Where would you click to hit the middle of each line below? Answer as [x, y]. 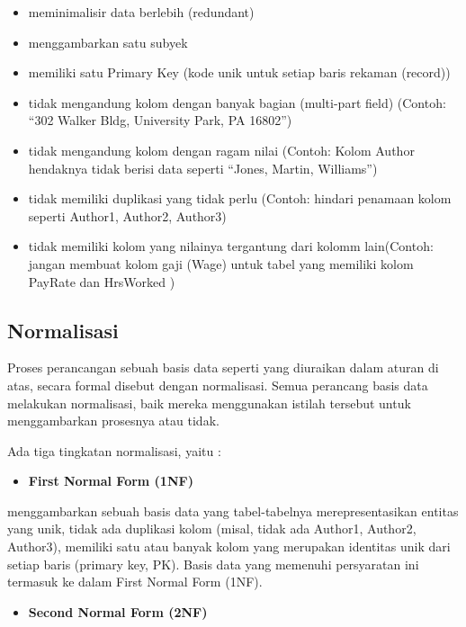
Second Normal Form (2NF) [118, 611]
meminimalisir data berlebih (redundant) [141, 12]
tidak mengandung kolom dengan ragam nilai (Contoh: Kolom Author [221, 150]
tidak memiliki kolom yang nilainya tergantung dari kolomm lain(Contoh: [231, 246]
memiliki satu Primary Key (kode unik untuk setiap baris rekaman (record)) [239, 72]
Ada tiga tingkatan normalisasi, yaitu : [114, 450]
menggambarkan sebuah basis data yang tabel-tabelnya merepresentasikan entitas [233, 511]
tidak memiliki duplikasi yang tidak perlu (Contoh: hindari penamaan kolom [240, 198]
